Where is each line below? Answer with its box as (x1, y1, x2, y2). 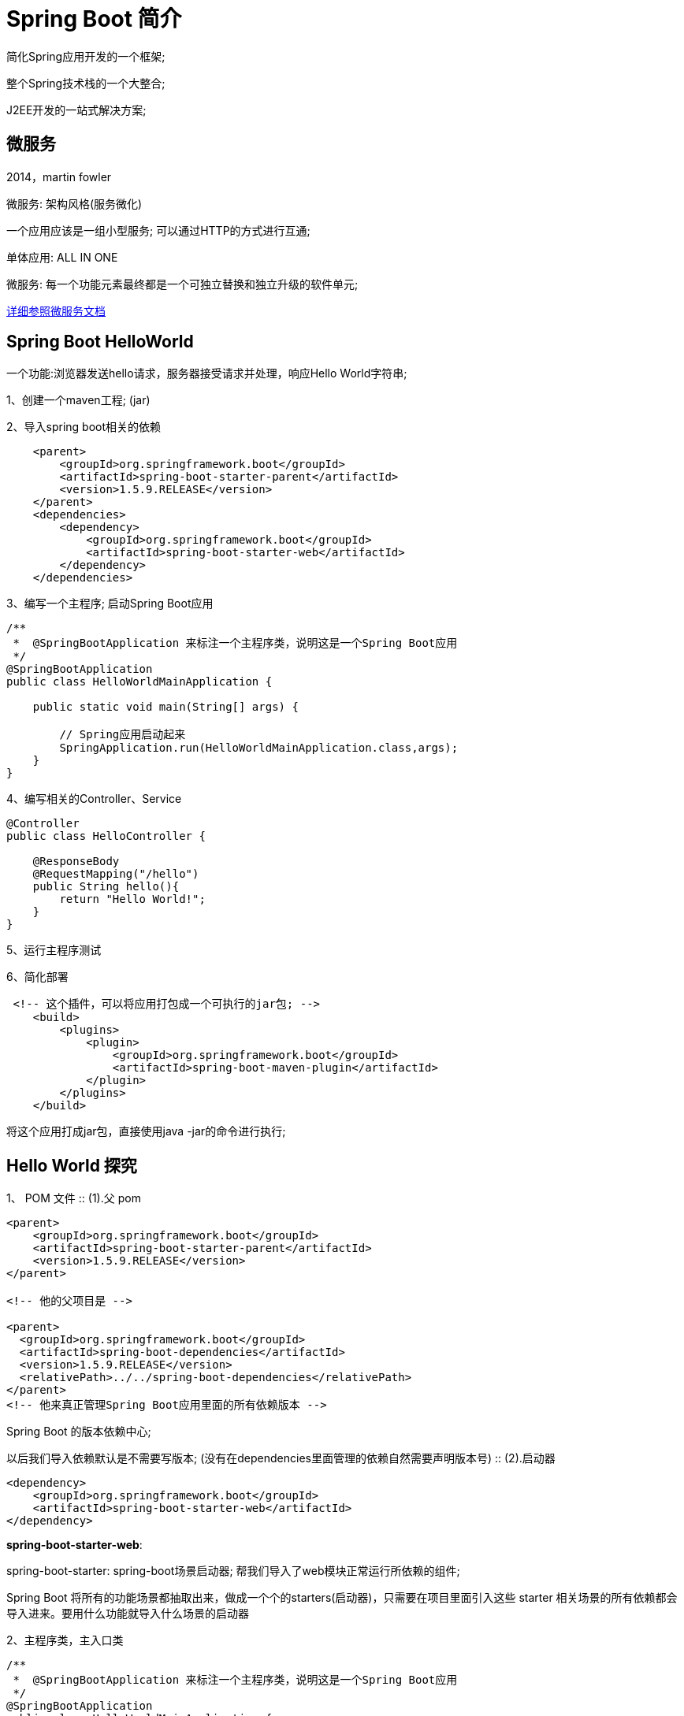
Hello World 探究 (6, 1155, 137, 1176)
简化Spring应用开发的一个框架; (6, 49, 165, 63)
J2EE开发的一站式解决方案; (6, 102, 147, 117)
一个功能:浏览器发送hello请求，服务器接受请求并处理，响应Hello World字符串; (6, 366, 407, 381)
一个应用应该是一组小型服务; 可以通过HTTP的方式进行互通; (6, 223, 310, 237)
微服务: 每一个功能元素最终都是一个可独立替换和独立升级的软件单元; (6, 277, 359, 291)
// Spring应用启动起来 (59, 728, 186, 741)
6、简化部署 (6, 970, 69, 984)
